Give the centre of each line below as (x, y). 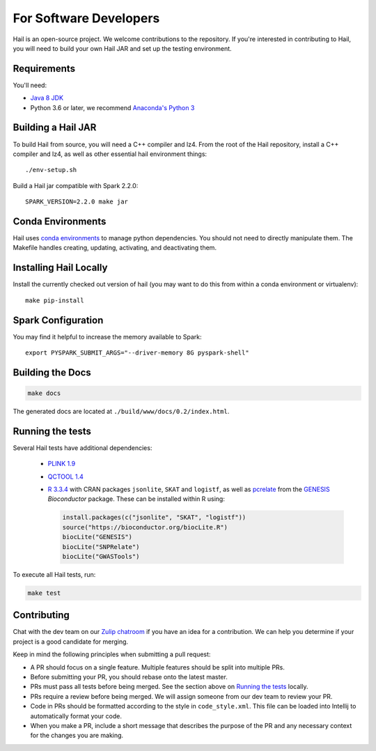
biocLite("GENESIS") (97, 537)
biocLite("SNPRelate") (101, 547)
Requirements (44, 69)
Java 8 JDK (47, 98)
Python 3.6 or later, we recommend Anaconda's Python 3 (112, 107)
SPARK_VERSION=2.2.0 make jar (77, 202)
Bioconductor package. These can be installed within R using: (136, 499)
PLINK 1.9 (62, 464)
